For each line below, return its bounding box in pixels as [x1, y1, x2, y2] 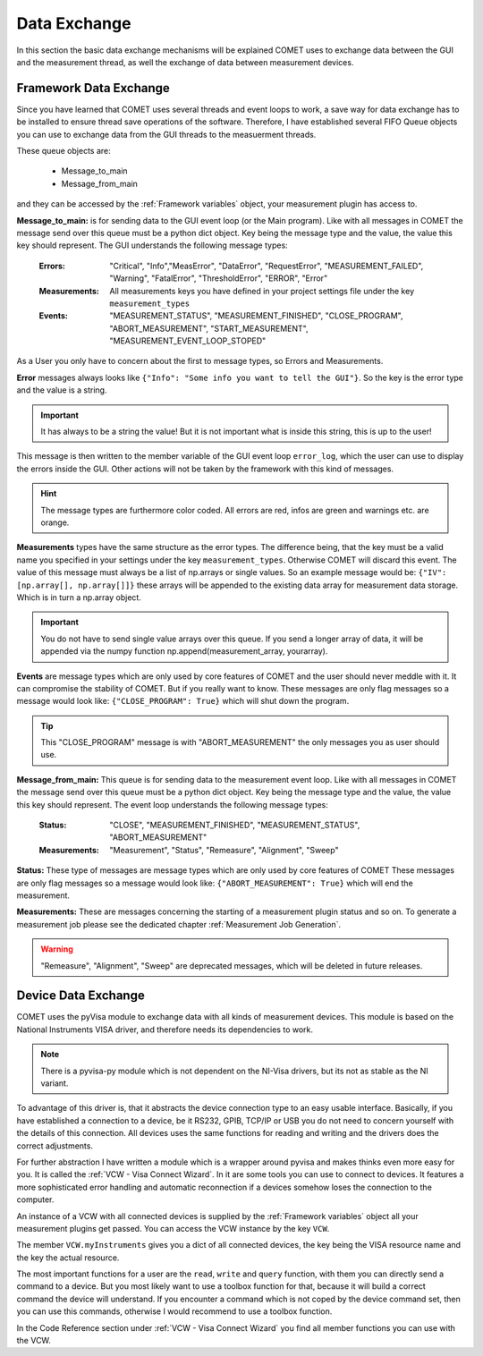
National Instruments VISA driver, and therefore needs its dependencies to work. [16, 1024, 313, 1035]
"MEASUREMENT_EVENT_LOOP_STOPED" [109, 335, 267, 346]
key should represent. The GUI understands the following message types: [16, 240, 288, 250]
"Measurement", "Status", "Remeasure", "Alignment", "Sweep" [109, 844, 339, 855]
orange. [40, 517, 70, 528]
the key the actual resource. [16, 1252, 120, 1263]
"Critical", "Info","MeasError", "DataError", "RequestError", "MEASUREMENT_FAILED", [109, 260, 424, 271]
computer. [16, 1194, 55, 1205]
